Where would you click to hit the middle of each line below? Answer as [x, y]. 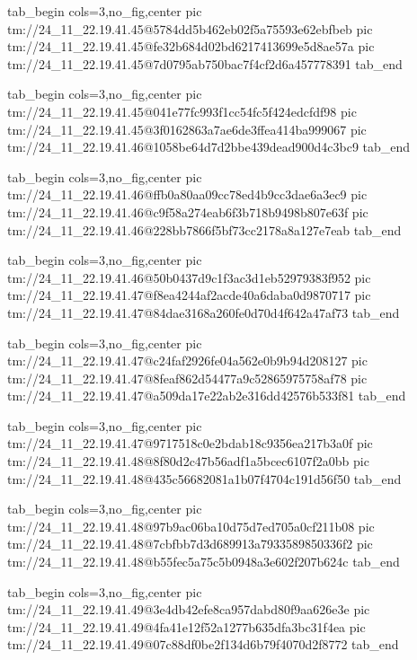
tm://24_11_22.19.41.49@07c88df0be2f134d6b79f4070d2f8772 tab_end [203, 644]
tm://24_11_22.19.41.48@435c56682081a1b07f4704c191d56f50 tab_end [204, 478]
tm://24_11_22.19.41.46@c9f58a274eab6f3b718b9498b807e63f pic [188, 211]
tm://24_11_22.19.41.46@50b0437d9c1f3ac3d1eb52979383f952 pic [189, 277]
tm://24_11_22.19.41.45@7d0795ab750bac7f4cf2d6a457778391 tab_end [205, 63]
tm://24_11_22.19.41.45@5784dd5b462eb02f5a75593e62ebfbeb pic [190, 28]
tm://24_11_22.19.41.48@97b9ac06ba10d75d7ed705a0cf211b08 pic [191, 526]
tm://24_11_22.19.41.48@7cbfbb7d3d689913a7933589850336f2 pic [190, 544]
